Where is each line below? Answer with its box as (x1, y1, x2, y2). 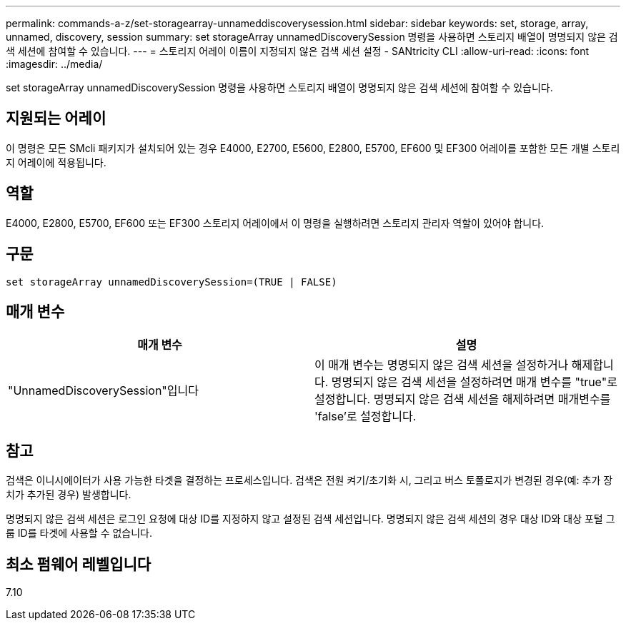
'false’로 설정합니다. (314, 409, 417, 424)
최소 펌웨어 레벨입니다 (6, 555, 151, 573)
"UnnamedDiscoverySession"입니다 (8, 383, 199, 398)
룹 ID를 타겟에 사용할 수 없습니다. (6, 527, 153, 540)
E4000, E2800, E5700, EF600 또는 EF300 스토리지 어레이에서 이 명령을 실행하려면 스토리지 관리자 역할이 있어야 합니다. (6, 216, 545, 229)
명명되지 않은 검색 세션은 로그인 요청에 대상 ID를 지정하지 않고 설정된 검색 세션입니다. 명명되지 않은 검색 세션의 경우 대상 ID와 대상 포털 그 (6, 513, 615, 525)
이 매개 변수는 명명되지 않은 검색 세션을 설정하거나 (314, 358, 569, 373)
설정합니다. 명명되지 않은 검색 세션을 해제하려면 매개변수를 (314, 392, 611, 407)
